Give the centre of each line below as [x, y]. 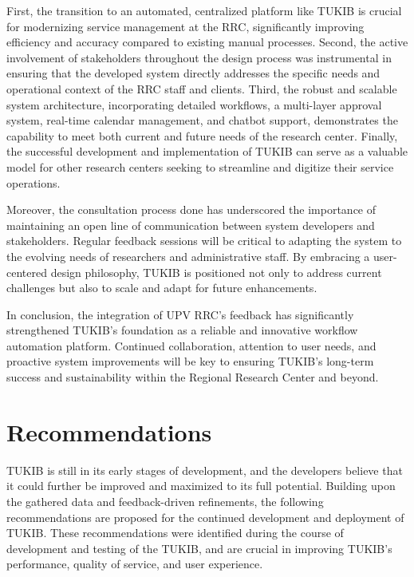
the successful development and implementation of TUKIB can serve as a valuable [207, 151]
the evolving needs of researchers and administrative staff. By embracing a [188, 256]
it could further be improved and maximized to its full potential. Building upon [201, 486]
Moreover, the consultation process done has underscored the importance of [191, 209]
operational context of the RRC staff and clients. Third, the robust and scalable [202, 88]
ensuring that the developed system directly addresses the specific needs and [193, 73]
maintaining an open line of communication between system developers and [191, 225]
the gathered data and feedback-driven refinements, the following [165, 501]
